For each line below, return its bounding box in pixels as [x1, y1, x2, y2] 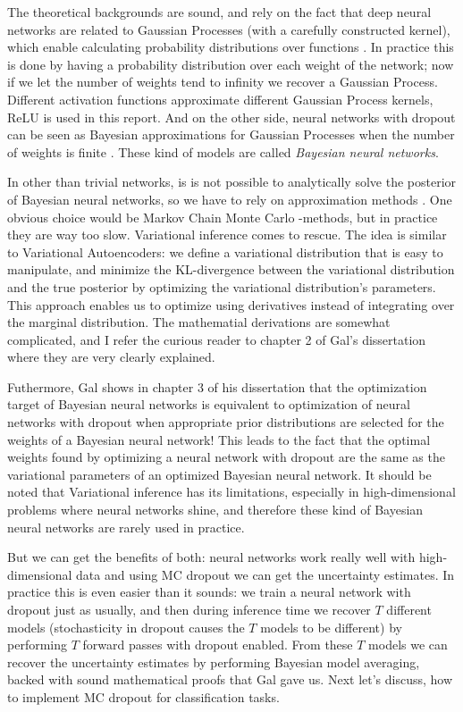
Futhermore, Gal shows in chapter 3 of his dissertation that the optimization [7, 377, 427, 396]
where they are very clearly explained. [7, 348, 215, 366]
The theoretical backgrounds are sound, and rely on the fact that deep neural [7, 3, 432, 21]
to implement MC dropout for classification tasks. [7, 687, 280, 706]
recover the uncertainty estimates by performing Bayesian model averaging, [7, 652, 420, 671]
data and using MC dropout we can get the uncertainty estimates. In [76, 565, 455, 583]
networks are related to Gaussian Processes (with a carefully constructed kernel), [7, 20, 450, 38]
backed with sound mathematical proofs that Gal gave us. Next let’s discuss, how [7, 670, 453, 689]
